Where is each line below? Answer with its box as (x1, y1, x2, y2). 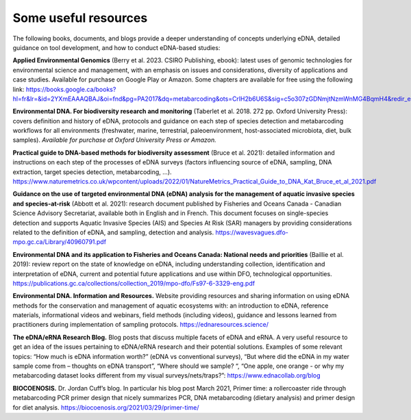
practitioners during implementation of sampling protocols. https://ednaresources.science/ (12, 321, 269, 329)
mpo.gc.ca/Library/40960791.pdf (12, 238, 106, 246)
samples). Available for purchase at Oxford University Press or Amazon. (12, 136, 217, 144)
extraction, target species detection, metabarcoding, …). (12, 168, 172, 176)
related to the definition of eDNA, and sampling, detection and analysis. (12, 228, 214, 236)
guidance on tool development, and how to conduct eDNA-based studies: (12, 43, 221, 51)
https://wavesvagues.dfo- (215, 228, 289, 236)
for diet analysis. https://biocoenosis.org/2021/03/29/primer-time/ (12, 403, 199, 411)
